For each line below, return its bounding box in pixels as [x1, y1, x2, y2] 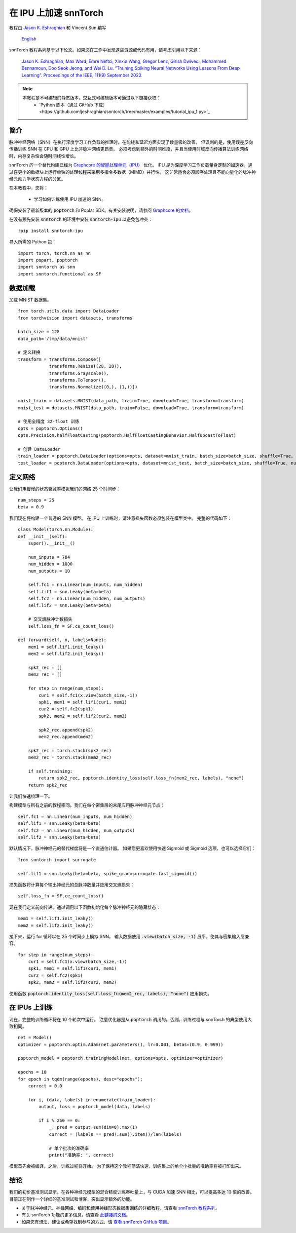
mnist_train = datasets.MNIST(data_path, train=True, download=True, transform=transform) [18, 398, 244, 404]
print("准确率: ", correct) [49, 1152, 114, 1157]
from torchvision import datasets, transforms [18, 315, 133, 321]
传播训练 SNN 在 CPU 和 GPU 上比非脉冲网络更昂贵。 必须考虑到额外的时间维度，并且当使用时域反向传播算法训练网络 [9, 146, 249, 152]
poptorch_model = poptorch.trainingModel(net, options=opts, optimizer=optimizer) [18, 1055, 223, 1061]
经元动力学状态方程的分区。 [9, 176, 66, 182]
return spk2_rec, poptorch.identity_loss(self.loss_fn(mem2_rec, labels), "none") [38, 775, 244, 781]
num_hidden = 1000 [28, 561, 73, 567]
